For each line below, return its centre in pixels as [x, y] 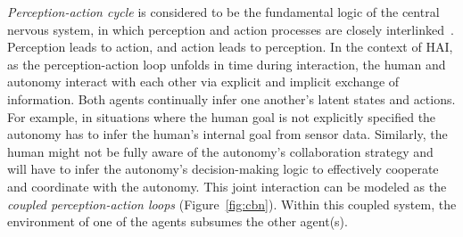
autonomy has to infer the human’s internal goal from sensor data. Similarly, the [227, 134]
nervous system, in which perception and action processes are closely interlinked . [231, 29]
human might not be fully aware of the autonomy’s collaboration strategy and [220, 151]
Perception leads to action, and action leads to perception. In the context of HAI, [230, 47]
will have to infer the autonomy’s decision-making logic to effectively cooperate [223, 169]
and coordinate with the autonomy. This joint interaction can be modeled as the [227, 186]
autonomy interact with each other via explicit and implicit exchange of [203, 82]
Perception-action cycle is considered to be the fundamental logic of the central [223, 12]
